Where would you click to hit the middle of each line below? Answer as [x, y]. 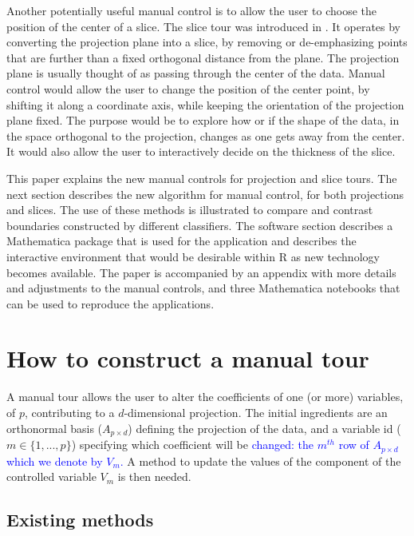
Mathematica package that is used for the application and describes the [181, 241]
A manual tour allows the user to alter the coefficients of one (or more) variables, [205, 397]
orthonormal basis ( [55, 428]
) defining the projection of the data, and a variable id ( [264, 428]
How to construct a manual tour [188, 358]
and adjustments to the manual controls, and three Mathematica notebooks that [203, 288]
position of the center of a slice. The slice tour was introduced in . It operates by [204, 26]
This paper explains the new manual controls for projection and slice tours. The [202, 178]
